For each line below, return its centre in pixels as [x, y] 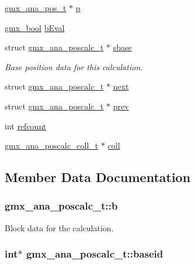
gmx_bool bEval [35, 27]
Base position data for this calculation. [74, 66]
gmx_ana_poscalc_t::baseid [95, 254]
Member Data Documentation [98, 177]
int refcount [26, 126]
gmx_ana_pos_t [36, 8]
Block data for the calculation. [59, 227]
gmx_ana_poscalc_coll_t [52, 145]
